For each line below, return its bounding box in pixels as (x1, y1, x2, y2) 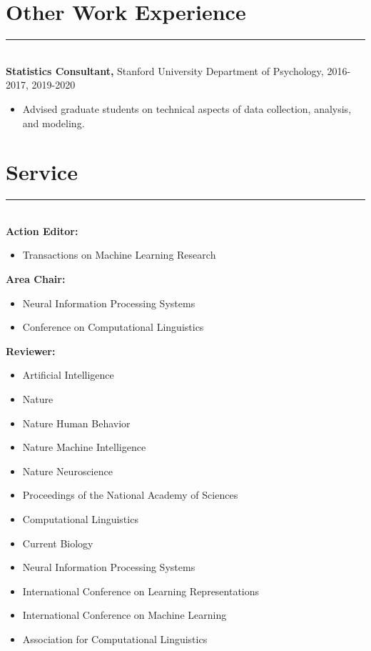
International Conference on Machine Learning (22, 607, 227, 622)
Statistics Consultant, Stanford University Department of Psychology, (6, 63, 324, 78)
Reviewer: (6, 343, 56, 358)
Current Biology (22, 535, 93, 550)
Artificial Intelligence (22, 367, 114, 382)
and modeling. (22, 115, 85, 130)
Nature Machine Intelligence (22, 439, 146, 454)
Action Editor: (6, 223, 78, 238)
